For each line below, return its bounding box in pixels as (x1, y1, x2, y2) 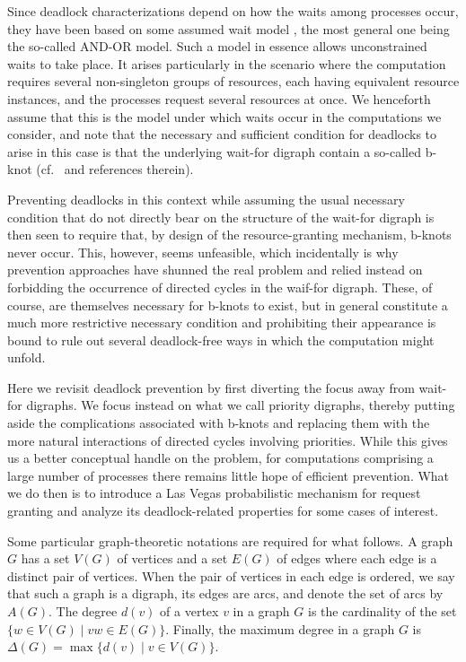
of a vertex (160, 602, 219, 620)
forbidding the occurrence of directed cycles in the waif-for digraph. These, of (7, 277, 433, 296)
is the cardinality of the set (308, 602, 457, 620)
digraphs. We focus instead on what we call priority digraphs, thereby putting (26, 396, 455, 414)
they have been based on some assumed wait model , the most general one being (7, 19, 450, 38)
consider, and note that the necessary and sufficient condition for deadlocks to (7, 125, 437, 144)
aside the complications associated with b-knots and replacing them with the (7, 414, 430, 432)
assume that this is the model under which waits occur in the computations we (7, 107, 442, 126)
